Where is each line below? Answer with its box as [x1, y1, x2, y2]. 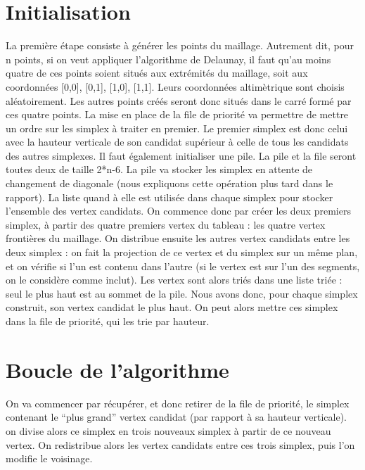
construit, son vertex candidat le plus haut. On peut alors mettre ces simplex [6, 300, 338, 315]
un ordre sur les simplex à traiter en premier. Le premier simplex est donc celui [6, 120, 348, 135]
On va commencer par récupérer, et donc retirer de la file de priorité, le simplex [6, 395, 350, 410]
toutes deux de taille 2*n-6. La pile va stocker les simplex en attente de [6, 162, 313, 177]
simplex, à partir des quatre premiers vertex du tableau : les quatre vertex [6, 217, 326, 231]
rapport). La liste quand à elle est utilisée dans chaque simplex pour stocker [6, 189, 333, 204]
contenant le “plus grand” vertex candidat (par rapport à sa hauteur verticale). [6, 409, 347, 424]
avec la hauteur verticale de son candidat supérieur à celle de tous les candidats [6, 134, 349, 149]
